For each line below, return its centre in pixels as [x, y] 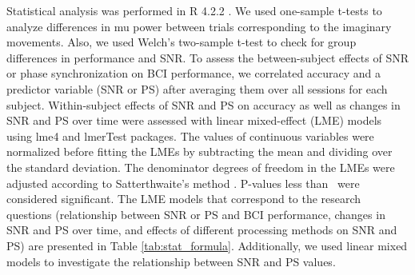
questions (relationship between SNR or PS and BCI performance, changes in [196, 214]
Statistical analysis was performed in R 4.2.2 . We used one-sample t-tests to [194, 10]
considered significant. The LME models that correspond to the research [184, 199]
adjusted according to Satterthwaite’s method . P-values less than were [183, 183]
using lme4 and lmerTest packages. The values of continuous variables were [190, 136]
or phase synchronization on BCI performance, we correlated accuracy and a [194, 73]
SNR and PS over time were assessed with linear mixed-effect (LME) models [194, 120]
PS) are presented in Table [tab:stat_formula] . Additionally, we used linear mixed [207, 245]
